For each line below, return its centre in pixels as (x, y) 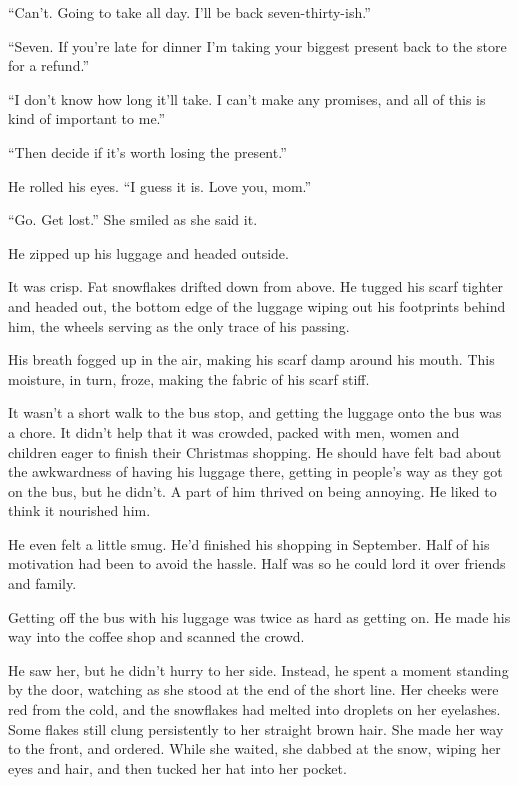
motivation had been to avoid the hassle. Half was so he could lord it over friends (257, 563)
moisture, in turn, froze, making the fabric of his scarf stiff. (189, 378)
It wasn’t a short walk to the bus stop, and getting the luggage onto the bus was (255, 412)
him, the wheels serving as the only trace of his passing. (179, 325)
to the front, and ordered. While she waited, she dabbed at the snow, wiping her (254, 748)
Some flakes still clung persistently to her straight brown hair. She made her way (256, 728)
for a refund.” (48, 65)
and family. (42, 583)
